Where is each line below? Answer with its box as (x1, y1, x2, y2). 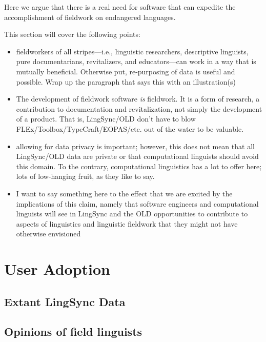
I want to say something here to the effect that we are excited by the (16, 188, 233, 198)
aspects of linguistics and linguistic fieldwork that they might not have (16, 218, 238, 229)
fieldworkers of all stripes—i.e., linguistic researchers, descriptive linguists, (16, 46, 249, 56)
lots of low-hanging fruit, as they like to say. (16, 171, 155, 182)
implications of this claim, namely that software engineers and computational (16, 198, 259, 209)
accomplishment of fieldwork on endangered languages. (4, 11, 176, 22)
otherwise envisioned (16, 228, 81, 239)
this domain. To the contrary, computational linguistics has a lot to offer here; (16, 160, 262, 171)
